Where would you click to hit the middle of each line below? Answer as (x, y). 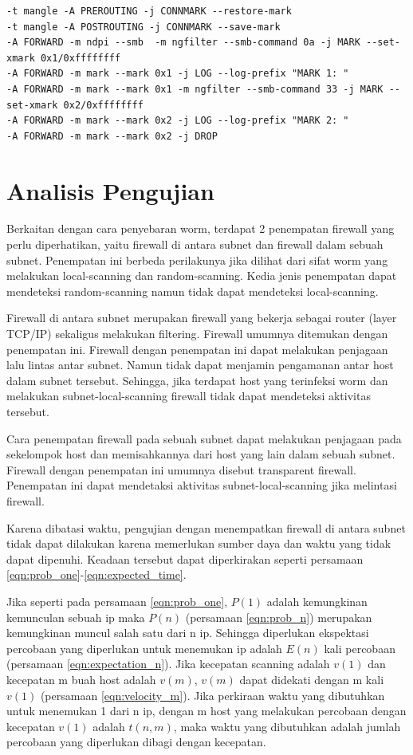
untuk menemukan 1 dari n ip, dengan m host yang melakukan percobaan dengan (206, 711)
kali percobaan (360, 648)
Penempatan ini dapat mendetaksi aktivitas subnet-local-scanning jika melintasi (202, 485)
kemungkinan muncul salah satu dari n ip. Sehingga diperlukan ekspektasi (188, 633)
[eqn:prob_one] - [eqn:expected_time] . (96, 574)
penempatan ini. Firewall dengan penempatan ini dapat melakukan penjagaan (197, 349)
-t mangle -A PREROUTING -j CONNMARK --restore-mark (149, 11)
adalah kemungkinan (317, 601)
